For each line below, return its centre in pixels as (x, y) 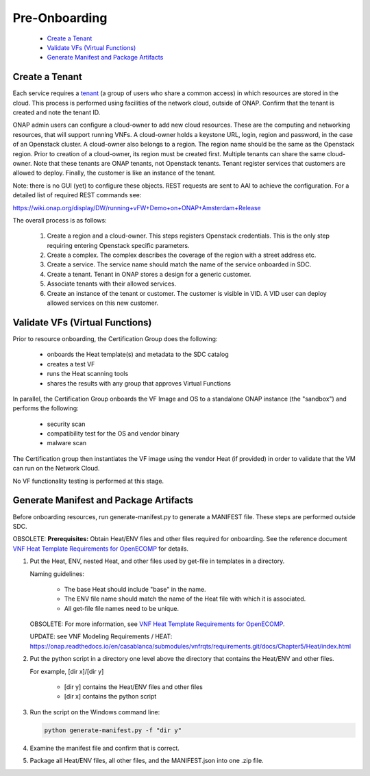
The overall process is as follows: (60, 220)
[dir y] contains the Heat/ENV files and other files (134, 687)
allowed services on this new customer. (103, 303)
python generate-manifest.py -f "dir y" (113, 730)
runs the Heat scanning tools (88, 374)
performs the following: (46, 408)
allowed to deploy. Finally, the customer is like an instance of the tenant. (114, 173)
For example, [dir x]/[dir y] (67, 671)
